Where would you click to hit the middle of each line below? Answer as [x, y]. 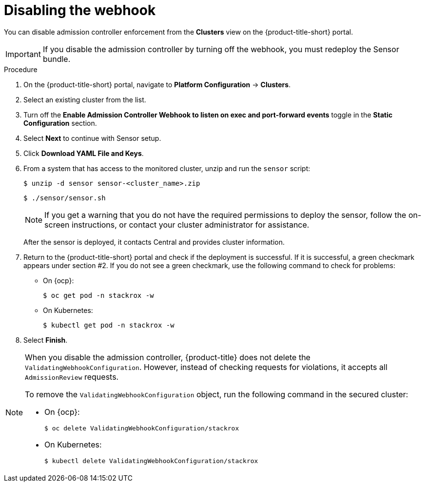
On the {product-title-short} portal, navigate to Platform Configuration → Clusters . [157, 84]
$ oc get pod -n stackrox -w [98, 295]
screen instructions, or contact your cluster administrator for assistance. [177, 224]
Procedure [21, 69]
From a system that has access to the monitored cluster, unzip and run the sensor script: [167, 168]
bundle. [57, 59]
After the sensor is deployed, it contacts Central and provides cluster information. [154, 242]
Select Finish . [46, 340]
